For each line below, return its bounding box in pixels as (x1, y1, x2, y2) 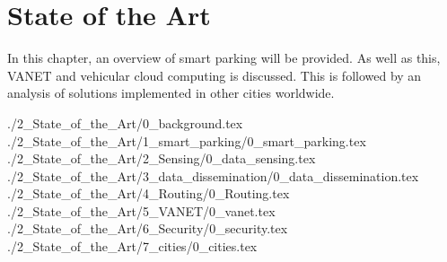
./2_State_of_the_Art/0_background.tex (7, 113, 243, 132)
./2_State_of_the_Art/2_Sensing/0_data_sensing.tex (7, 149, 316, 168)
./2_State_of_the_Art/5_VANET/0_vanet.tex (7, 201, 276, 220)
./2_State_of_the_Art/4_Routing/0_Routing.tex (7, 184, 290, 203)
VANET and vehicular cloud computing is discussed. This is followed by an (7, 65, 422, 84)
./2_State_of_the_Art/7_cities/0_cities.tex (7, 237, 258, 256)
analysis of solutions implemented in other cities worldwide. (7, 83, 335, 102)
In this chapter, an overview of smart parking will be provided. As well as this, (7, 48, 441, 67)
